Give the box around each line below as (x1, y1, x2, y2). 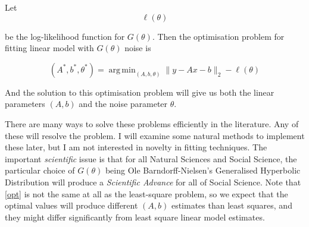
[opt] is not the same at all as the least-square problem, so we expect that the (5, 187, 288, 200)
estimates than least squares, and (171, 199, 292, 212)
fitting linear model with (5, 42, 94, 54)
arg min (108, 65, 136, 74)
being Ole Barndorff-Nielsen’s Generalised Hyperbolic (105, 164, 301, 176)
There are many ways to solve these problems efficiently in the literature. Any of (5, 117, 299, 130)
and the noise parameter (79, 97, 168, 110)
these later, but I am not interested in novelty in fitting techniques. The (5, 141, 267, 153)
